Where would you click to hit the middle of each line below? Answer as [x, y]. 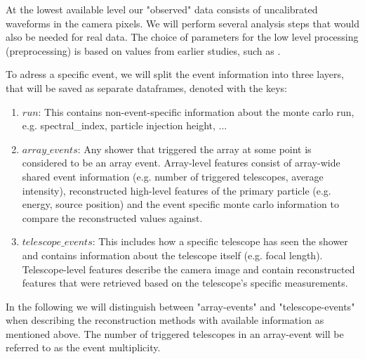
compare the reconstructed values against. [112, 217]
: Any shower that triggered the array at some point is [194, 149]
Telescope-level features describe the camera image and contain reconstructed [188, 269]
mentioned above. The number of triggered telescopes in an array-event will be [175, 333]
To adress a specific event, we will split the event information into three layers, [175, 74]
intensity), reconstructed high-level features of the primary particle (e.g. [177, 190]
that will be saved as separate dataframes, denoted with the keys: [146, 87]
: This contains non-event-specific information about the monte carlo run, [196, 111]
